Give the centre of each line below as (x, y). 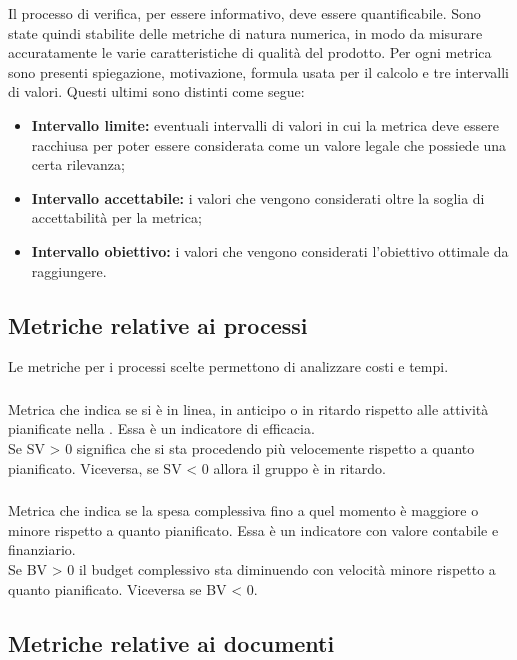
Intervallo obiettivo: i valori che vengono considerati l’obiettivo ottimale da (270, 250)
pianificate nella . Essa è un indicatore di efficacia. (161, 428)
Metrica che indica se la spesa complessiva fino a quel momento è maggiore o (243, 510)
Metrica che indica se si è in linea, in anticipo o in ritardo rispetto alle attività (248, 408)
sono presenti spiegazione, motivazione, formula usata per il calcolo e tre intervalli (258, 71)
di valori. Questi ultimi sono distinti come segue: (156, 91)
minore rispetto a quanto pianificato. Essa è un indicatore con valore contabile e (253, 529)
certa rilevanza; (78, 164)
